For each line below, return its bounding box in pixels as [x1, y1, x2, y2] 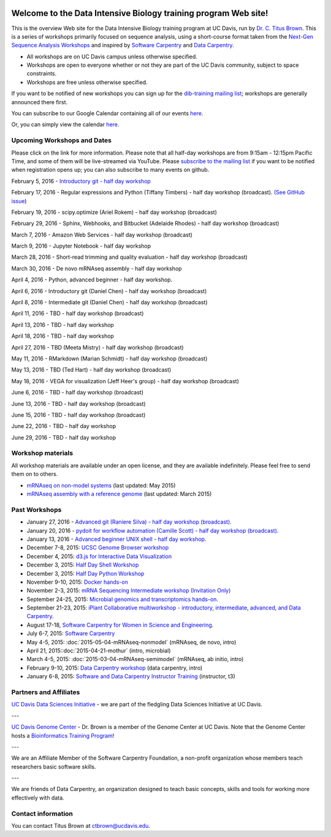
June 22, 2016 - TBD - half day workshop [11, 422, 116, 430]
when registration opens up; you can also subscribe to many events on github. [11, 166, 210, 174]
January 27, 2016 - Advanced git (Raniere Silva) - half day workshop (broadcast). [26, 518, 232, 526]
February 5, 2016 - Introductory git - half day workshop [11, 177, 151, 185]
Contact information [11, 809, 74, 818]
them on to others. [11, 470, 58, 478]
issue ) [11, 197, 27, 205]
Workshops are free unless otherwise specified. [26, 78, 148, 86]
